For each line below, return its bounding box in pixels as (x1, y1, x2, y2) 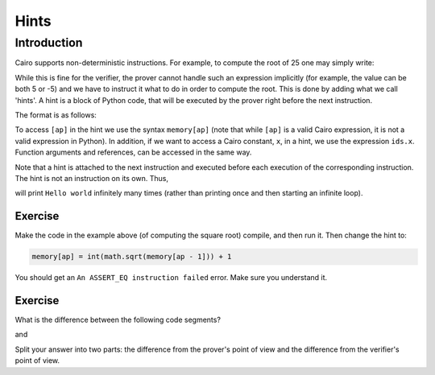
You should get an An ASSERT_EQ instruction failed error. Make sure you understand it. (14, 273, 328, 282)
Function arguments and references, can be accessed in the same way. (14, 147, 252, 157)
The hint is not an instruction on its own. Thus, (14, 173, 169, 183)
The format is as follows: (14, 109, 97, 120)
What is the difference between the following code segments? (14, 315, 222, 325)
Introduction (14, 35, 83, 50)
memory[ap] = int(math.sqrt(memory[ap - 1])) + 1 (31, 252, 232, 262)
